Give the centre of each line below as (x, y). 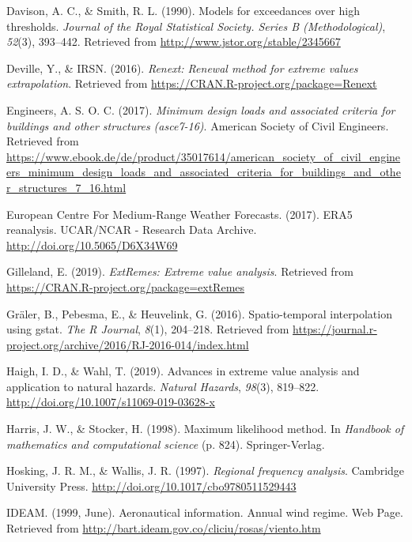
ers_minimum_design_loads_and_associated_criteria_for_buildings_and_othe (204, 172)
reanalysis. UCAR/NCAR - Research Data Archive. (132, 230)
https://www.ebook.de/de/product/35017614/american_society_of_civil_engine (204, 156)
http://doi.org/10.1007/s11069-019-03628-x (111, 402)
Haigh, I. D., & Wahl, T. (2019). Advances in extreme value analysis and (183, 371)
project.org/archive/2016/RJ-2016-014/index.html (128, 344)
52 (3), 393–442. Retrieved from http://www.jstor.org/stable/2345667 (174, 41)
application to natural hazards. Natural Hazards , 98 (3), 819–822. (163, 386)
